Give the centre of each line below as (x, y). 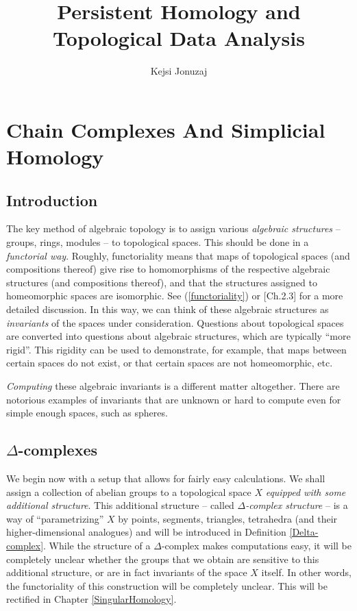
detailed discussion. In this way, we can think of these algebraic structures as (168, 309)
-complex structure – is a (297, 505)
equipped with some (306, 491)
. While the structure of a (97, 545)
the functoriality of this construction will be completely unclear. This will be (167, 585)
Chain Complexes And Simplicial (166, 129)
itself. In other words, (306, 572)
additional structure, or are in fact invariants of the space (127, 572)
